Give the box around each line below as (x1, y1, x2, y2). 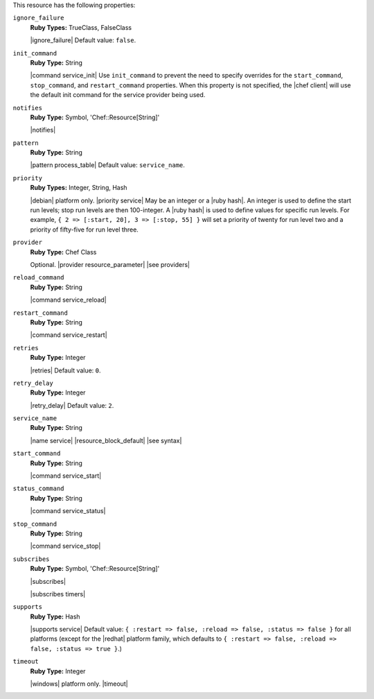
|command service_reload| (30, 295, 107, 304)
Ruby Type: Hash (30, 612, 80, 621)
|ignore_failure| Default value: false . (30, 36, 136, 44)
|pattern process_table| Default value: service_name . (30, 161, 185, 169)
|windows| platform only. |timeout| (30, 680, 128, 688)
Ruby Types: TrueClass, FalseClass (30, 23, 132, 31)
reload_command (12, 274, 65, 282)
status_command (12, 485, 65, 492)
